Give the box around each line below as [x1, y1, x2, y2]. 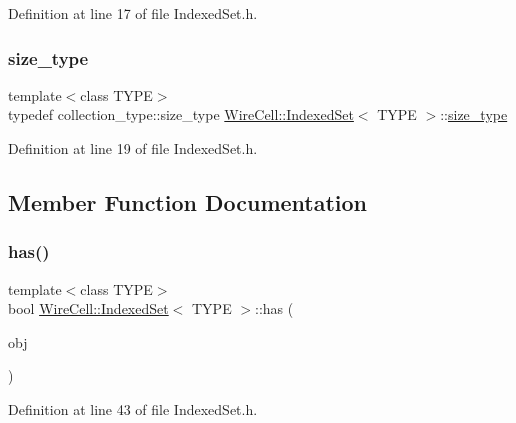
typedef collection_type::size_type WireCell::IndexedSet [8, 104, 354, 125]
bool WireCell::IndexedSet [8, 298, 169, 319]
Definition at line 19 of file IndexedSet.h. [8, 138, 258, 158]
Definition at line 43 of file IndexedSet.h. [8, 398, 258, 419]
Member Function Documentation [8, 186, 368, 217]
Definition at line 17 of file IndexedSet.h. [8, 3, 258, 23]
